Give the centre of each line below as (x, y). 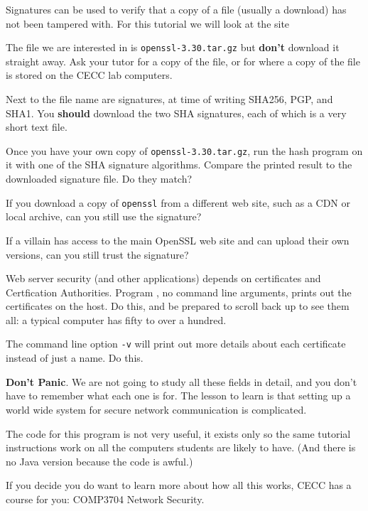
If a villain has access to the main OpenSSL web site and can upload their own (178, 240)
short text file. (37, 127)
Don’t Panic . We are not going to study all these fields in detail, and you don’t (182, 381)
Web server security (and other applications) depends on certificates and (163, 278)
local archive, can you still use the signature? (104, 216)
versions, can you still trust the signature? (97, 254)
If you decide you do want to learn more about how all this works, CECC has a (179, 485)
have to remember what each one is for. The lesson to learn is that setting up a (178, 396)
